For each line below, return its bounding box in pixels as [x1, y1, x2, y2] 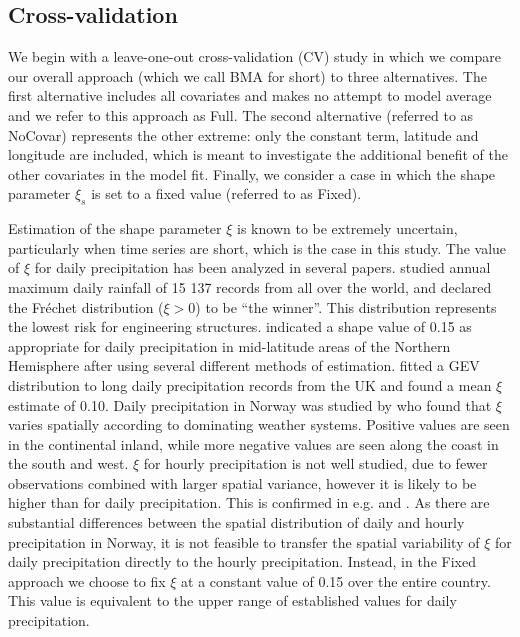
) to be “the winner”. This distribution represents [195, 296, 497, 317]
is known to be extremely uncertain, [237, 218, 458, 239]
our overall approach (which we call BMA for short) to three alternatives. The [8, 65, 487, 86]
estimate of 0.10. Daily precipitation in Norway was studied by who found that [8, 394, 492, 415]
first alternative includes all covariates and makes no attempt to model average [8, 85, 492, 106]
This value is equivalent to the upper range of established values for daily [8, 590, 457, 611]
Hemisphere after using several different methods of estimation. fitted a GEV [8, 355, 480, 376]
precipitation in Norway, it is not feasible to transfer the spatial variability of [8, 531, 480, 552]
